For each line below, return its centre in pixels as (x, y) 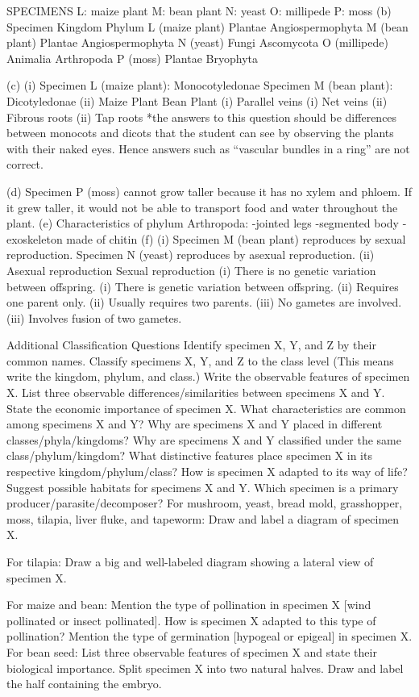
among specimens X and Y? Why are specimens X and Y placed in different (195, 424)
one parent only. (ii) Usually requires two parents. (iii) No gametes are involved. (204, 302)
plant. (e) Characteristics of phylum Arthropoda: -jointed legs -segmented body (203, 223)
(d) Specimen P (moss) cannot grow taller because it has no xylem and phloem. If (209, 191)
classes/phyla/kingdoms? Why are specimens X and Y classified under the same (204, 439)
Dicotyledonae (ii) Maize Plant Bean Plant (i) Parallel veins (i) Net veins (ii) (197, 100)
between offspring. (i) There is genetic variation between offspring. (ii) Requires (203, 286)
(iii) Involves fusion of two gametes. (94, 317)
